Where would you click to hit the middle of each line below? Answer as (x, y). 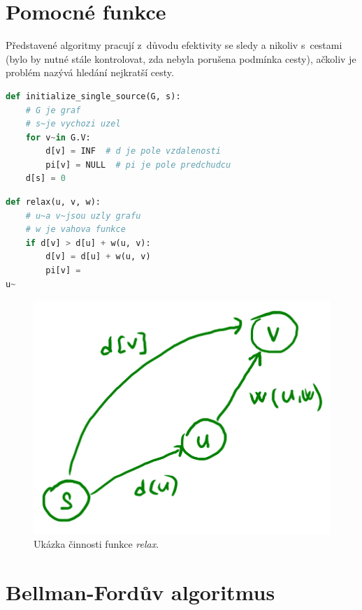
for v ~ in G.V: (58, 137)
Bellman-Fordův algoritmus (140, 591)
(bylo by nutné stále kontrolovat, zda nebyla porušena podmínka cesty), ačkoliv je (181, 58)
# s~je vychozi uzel (73, 124)
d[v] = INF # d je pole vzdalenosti (133, 151)
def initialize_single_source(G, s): (93, 96)
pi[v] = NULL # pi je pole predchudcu (138, 165)
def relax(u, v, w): (53, 202)
